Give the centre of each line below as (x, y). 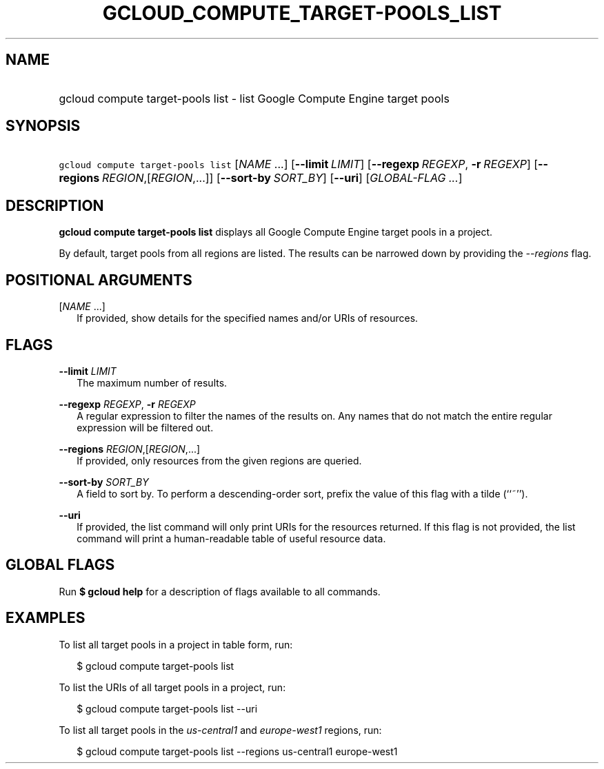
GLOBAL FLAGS (60, 565)
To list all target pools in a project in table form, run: (176, 644)
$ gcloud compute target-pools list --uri (167, 708)
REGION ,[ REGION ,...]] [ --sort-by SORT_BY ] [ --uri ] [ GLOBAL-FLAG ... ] (282, 178)
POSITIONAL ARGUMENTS (99, 280)
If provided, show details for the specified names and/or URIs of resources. (248, 318)
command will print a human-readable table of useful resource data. (231, 538)
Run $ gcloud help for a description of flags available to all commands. (220, 591)
